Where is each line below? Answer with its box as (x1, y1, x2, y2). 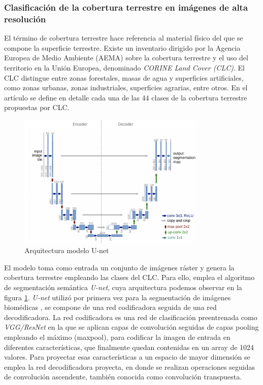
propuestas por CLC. (4, 102, 70, 113)
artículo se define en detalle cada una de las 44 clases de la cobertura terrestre (4, 92, 247, 102)
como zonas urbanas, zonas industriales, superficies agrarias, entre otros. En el (4, 82, 248, 93)
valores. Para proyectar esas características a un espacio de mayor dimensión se (4, 352, 250, 362)
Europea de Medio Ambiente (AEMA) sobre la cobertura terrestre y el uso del (4, 52, 248, 63)
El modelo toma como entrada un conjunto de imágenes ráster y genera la (4, 262, 235, 272)
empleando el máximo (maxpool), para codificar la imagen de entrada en (4, 332, 231, 342)
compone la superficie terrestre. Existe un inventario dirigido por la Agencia (4, 42, 241, 53)
